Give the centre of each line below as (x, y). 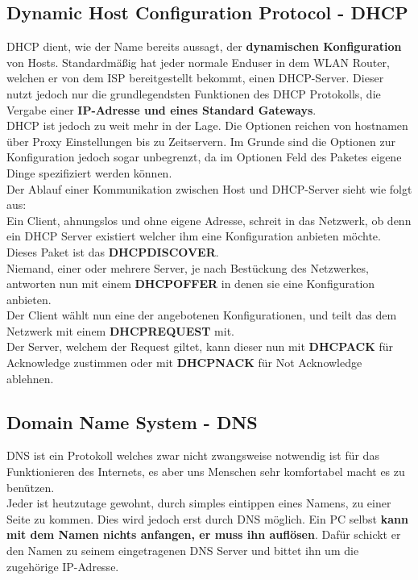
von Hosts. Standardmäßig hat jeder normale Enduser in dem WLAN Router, (198, 62)
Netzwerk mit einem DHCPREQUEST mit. (120, 330)
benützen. (31, 487)
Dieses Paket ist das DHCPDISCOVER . (113, 251)
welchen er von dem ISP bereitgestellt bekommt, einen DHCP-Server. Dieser (195, 78)
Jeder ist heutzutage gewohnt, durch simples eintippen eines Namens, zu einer (199, 503)
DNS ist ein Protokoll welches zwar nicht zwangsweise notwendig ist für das (193, 455)
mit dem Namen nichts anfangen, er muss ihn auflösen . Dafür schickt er (204, 534)
